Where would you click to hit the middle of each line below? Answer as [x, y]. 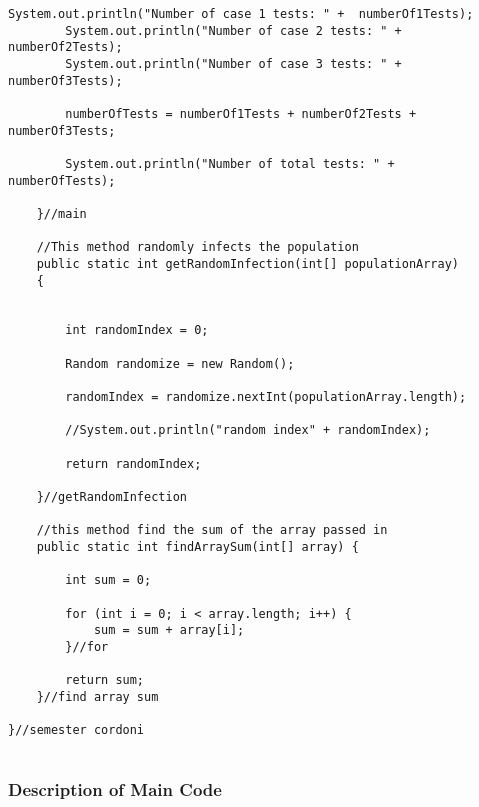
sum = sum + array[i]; [169, 630]
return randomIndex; [133, 463]
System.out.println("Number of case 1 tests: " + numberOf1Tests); [241, 14]
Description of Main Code [115, 789]
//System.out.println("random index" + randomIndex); [248, 430]
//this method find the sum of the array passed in [212, 530]
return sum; [105, 680]
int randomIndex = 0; [137, 330]
